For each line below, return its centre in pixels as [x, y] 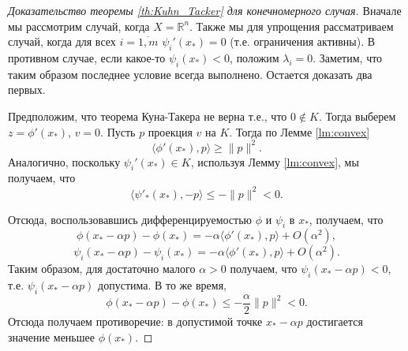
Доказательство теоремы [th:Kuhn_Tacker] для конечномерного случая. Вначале [205, 10]
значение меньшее [51, 336]
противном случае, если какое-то [87, 57]
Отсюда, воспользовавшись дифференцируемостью [130, 219]
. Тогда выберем [357, 116]
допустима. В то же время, [162, 285]
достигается [335, 321]
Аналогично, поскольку [64, 161]
